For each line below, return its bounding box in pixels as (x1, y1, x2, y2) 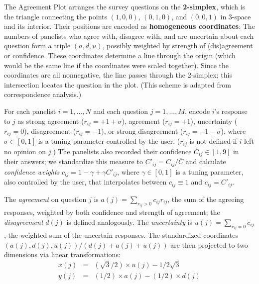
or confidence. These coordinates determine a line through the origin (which (4, 50, 236, 60)
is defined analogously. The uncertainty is (66, 216, 193, 227)
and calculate (185, 156, 226, 167)
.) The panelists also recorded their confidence (51, 146, 192, 156)
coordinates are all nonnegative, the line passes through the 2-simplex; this (4, 70, 232, 80)
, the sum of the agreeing (167, 193, 244, 204)
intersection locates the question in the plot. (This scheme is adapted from (4, 79, 231, 90)
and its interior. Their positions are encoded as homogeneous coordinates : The (4, 21, 255, 31)
